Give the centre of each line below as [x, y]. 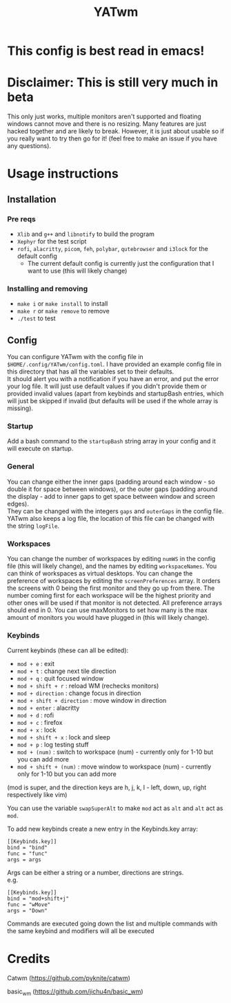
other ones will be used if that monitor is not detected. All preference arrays [115, 603]
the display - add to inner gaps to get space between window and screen [111, 496]
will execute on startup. [40, 449]
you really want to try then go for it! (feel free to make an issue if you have [112, 138]
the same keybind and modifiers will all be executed [81, 931]
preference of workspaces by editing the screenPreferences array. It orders [114, 581]
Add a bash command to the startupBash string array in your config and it [111, 441]
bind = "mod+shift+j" [38, 899]
